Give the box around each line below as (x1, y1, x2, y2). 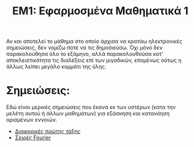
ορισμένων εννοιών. (6, 116, 57, 123)
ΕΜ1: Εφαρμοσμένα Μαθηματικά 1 (12, 4, 189, 18)
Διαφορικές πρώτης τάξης (14, 128, 81, 135)
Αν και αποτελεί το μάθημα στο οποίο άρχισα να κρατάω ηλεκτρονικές (6, 37, 183, 45)
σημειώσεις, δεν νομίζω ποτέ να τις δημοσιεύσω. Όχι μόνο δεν (6, 44, 163, 51)
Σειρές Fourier (14, 134, 51, 141)
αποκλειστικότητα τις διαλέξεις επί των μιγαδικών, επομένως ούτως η (6, 57, 182, 64)
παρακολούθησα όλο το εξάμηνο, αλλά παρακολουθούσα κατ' (6, 51, 164, 58)
